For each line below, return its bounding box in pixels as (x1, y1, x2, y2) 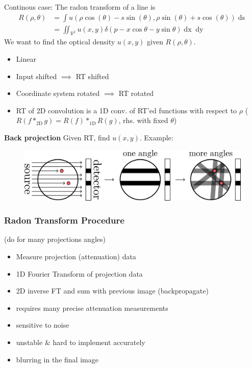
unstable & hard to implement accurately (16, 336, 145, 347)
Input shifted (16, 70, 57, 81)
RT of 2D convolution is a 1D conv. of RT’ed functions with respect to (16, 105, 237, 115)
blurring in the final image (16, 354, 98, 364)
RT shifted (75, 70, 109, 81)
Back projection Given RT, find (4, 132, 110, 143)
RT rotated (118, 88, 154, 99)
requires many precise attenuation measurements (16, 302, 168, 313)
